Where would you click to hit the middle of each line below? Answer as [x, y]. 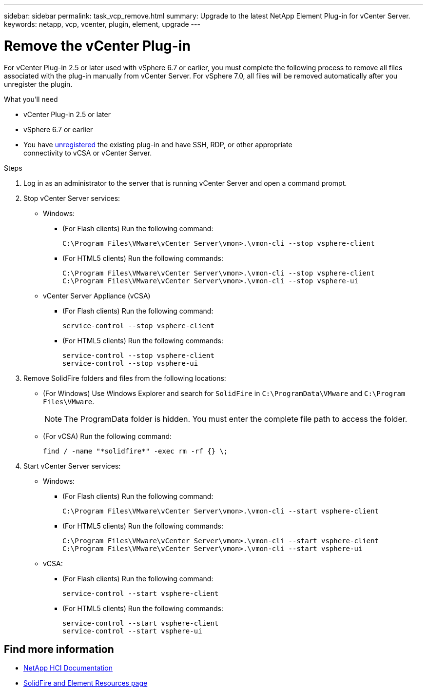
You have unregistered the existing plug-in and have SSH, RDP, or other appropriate [158, 144]
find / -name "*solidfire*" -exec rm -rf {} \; [136, 451]
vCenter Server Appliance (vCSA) [97, 296]
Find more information [59, 649]
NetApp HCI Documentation [68, 668]
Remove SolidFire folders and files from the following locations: [125, 378]
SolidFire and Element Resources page [86, 683]
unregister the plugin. [38, 84]
